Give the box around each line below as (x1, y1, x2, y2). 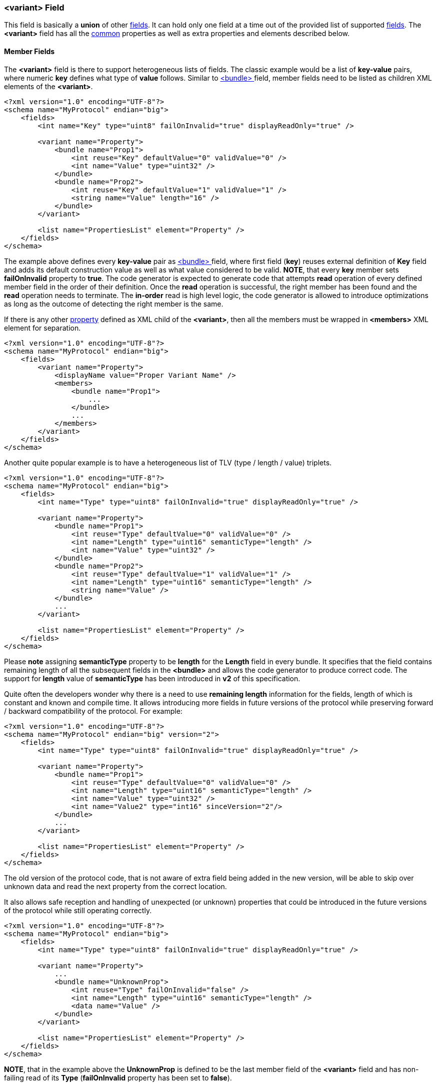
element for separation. (4, 323, 81, 332)
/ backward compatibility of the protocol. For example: (4, 706, 182, 715)
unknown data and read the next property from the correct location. (4, 882, 227, 891)
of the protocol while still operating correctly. (4, 906, 152, 915)
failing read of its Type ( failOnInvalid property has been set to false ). (4, 1073, 232, 1082)
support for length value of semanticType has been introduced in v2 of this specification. (4, 674, 300, 683)
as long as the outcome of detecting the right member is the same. (4, 299, 223, 308)
